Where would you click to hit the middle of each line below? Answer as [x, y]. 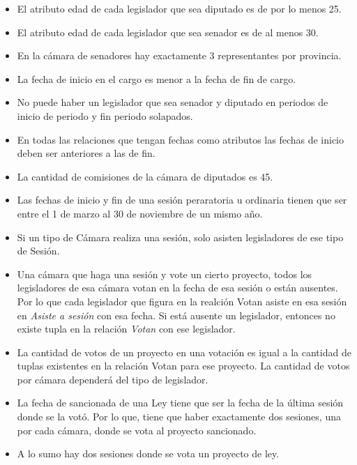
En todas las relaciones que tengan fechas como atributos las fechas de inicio [181, 139]
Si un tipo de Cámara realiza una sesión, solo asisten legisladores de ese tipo [180, 237]
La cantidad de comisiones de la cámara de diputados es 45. [145, 176]
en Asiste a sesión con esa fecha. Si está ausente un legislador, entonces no [176, 315]
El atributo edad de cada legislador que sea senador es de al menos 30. [168, 32]
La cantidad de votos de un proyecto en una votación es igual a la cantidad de [184, 352]
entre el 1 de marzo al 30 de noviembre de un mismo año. [140, 213]
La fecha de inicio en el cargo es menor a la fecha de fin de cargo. [157, 78]
